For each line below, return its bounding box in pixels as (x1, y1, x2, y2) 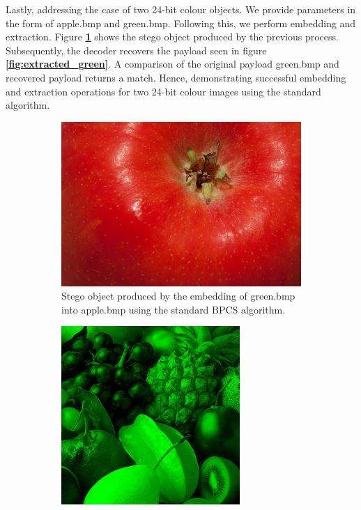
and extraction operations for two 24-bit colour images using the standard (6, 84, 321, 98)
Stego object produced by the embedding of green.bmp (61, 288, 295, 303)
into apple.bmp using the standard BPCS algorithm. (61, 302, 286, 316)
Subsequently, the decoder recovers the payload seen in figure (6, 42, 267, 57)
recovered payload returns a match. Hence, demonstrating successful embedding (6, 70, 346, 84)
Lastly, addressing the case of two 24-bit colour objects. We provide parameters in (6, 2, 356, 16)
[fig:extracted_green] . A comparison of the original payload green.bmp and (6, 56, 339, 71)
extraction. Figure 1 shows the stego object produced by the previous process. (6, 29, 339, 44)
